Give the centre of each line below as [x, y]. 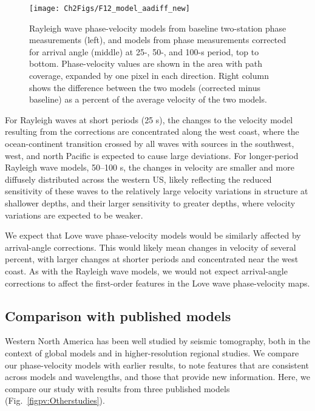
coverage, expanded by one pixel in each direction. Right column [149, 76]
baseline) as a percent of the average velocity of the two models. [148, 99]
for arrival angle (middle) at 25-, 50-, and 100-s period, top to [144, 51]
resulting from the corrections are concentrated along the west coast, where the [152, 131]
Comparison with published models [118, 315]
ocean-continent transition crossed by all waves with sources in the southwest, [150, 143]
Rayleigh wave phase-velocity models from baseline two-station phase [158, 28]
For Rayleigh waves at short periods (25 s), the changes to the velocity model [149, 119]
